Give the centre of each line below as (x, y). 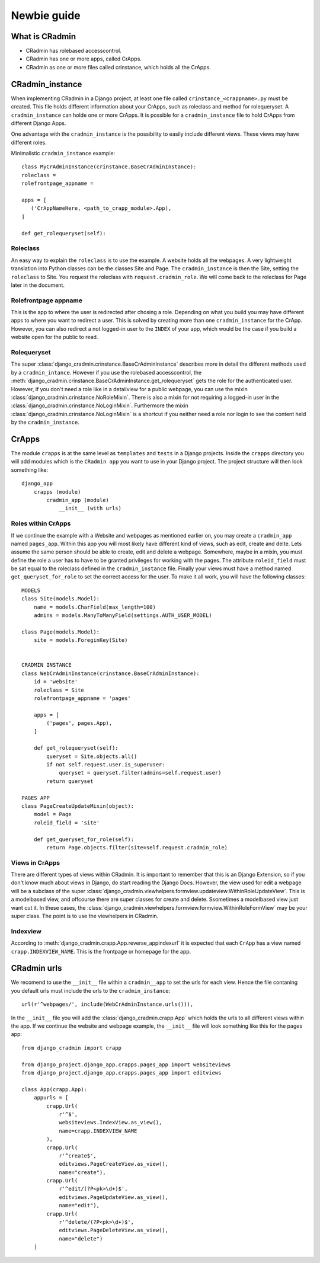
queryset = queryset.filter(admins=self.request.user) (140, 773)
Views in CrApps (36, 862)
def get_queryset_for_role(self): (84, 839)
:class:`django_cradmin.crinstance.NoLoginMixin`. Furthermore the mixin (100, 405)
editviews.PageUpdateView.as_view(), (114, 1197)
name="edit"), (79, 1206)
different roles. (29, 142)
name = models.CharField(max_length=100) (95, 607)
